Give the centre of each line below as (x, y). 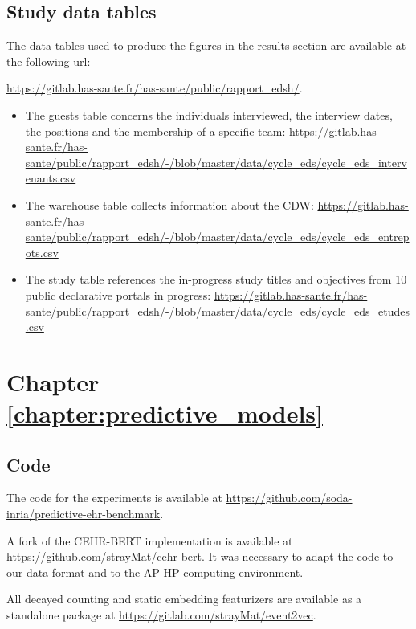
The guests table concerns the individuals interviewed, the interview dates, (209, 114)
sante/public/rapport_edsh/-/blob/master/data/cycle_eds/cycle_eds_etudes (217, 310)
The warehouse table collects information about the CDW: (169, 204)
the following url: (49, 61)
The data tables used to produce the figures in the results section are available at (206, 45)
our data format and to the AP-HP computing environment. (155, 572)
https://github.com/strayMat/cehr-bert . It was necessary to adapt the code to (200, 556)
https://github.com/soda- (289, 498)
